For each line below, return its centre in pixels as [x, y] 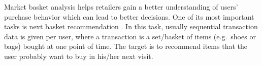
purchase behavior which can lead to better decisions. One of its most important [129, 16]
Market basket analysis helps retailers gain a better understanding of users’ [121, 7]
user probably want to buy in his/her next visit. [79, 56]
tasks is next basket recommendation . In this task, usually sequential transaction [131, 26]
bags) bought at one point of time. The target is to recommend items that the [126, 46]
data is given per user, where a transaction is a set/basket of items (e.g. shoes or [130, 36]
